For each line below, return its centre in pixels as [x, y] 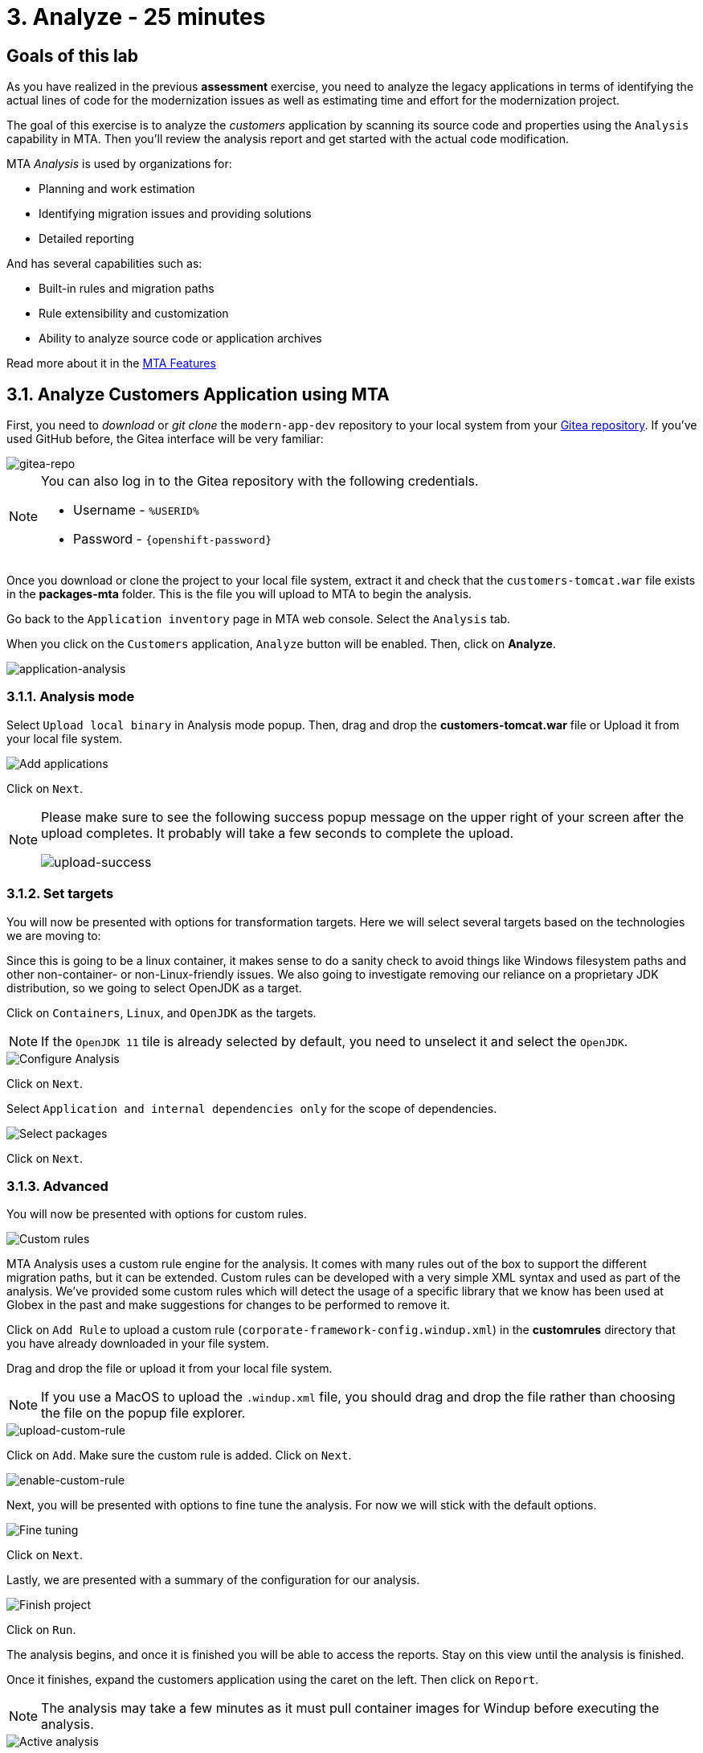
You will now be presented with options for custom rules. [157, 1214]
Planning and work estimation [117, 189]
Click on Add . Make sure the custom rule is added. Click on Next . [179, 1455]
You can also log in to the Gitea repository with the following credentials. [260, 481]
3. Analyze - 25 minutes [136, 17]
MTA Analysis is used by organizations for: [119, 164]
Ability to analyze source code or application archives [180, 339]
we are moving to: [54, 935]
